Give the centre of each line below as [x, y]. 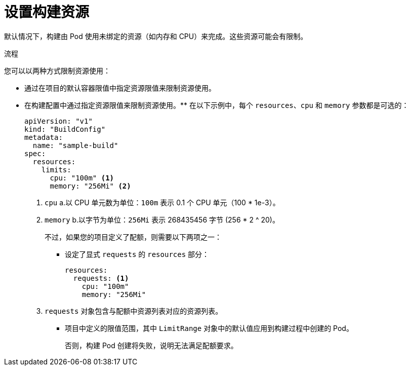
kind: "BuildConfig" [65, 129]
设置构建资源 [47, 12]
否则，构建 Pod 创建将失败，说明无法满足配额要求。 [151, 345]
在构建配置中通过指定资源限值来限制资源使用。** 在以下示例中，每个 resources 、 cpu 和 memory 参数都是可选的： [217, 105]
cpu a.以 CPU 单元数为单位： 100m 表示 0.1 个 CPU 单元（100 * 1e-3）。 [162, 202]
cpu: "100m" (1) [82, 178]
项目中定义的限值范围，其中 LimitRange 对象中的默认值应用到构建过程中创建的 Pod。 [209, 328]
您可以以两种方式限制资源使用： [57, 70]
